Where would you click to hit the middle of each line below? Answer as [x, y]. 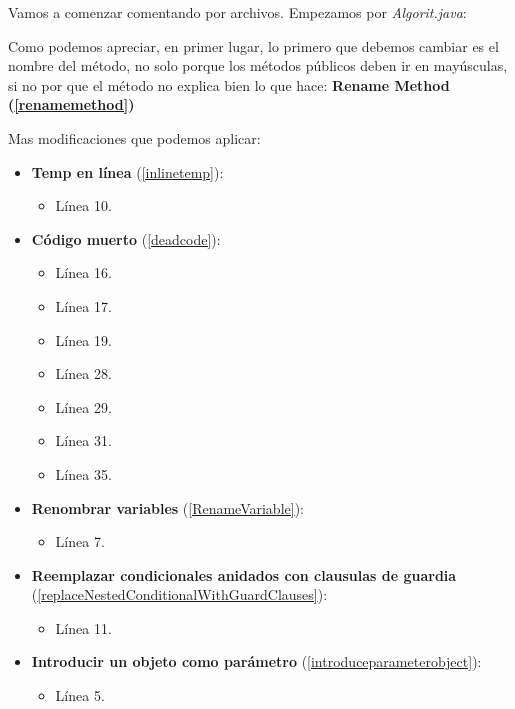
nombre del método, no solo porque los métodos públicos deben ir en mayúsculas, [258, 65]
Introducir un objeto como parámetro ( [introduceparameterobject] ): [256, 661]
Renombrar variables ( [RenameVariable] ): [167, 507]
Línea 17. [83, 305]
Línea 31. [83, 440]
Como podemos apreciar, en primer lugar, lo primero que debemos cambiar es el [253, 45]
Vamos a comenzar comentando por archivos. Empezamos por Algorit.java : [237, 12]
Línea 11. [83, 627]
